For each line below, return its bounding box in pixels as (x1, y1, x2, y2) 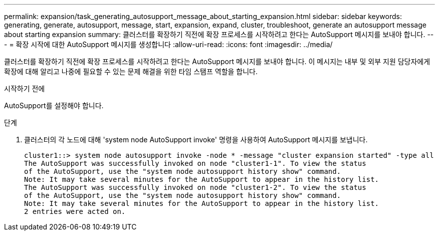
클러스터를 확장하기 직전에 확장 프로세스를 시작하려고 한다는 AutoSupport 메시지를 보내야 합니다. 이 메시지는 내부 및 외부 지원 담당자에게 (4, 57, 430, 66)
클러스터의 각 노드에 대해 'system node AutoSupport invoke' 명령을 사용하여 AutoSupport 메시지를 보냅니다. (24, 135, 368, 144)
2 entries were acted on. (24, 207, 126, 215)
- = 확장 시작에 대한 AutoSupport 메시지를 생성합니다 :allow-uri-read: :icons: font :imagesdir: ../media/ (4, 40, 333, 49)
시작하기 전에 (4, 84, 45, 93)
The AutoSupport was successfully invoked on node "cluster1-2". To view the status (24, 183, 366, 191)
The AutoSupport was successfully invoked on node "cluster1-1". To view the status (24, 159, 366, 167)
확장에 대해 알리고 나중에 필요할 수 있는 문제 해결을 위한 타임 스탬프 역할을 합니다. (4, 67, 258, 76)
